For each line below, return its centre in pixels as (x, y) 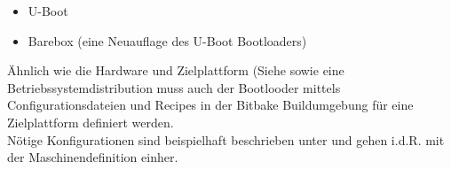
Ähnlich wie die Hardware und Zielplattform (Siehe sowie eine (176, 70)
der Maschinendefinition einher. (93, 157)
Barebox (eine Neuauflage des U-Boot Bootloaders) (167, 40)
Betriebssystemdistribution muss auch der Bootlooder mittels (174, 87)
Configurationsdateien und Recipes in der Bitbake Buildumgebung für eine (210, 105)
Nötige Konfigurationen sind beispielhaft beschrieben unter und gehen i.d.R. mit (226, 139)
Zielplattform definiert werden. (91, 122)
